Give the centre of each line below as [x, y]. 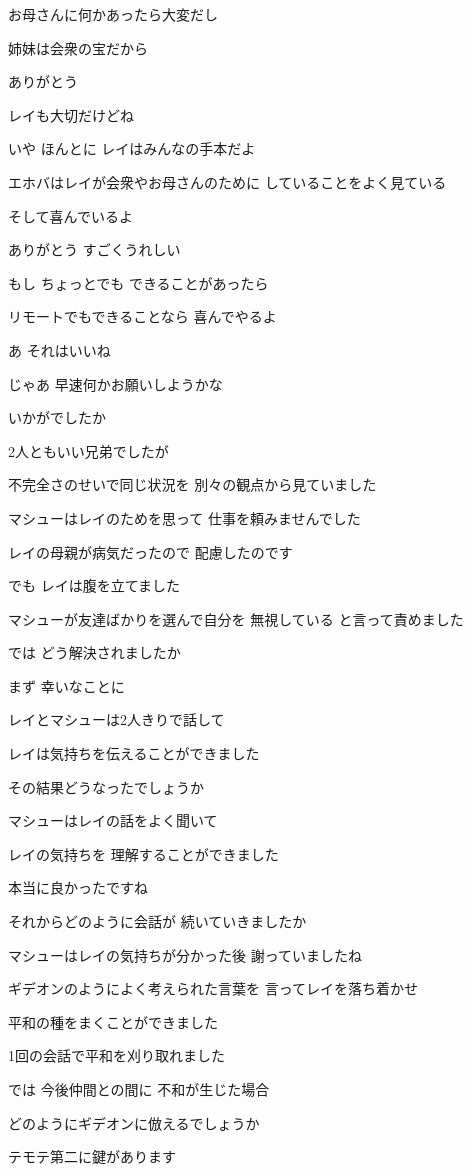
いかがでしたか [57, 417]
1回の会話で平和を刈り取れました [116, 1055]
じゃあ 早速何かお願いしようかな [115, 383]
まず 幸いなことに [66, 685]
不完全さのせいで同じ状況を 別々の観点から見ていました [192, 484]
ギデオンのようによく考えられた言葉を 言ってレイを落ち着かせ [213, 988]
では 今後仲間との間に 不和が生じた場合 [139, 1089]
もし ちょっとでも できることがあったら [138, 282]
